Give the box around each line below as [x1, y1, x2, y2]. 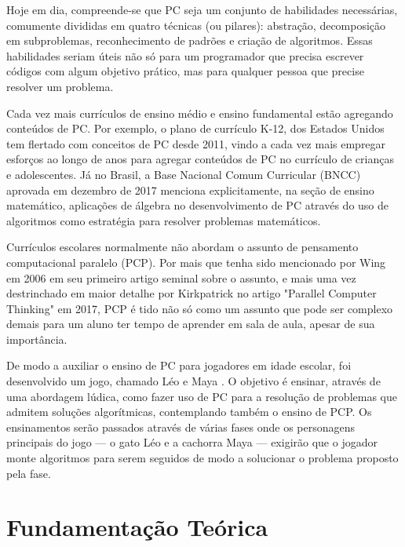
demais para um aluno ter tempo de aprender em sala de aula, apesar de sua [6, 315, 375, 332]
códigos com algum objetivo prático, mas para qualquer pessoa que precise [6, 63, 364, 79]
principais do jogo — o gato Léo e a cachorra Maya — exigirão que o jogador [6, 434, 378, 450]
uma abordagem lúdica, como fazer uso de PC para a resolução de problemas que [6, 388, 397, 404]
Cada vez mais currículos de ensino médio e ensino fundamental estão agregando [6, 104, 393, 121]
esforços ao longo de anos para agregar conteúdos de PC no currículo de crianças [6, 151, 394, 167]
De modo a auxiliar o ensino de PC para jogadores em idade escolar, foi [6, 357, 352, 374]
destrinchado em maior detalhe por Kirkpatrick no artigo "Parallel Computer [6, 285, 377, 301]
